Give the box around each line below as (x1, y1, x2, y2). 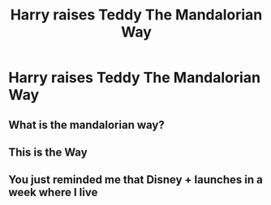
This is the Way (8, 145, 88, 159)
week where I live (8, 186, 98, 199)
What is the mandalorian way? (8, 117, 165, 131)
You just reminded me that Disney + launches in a (8, 173, 264, 187)
